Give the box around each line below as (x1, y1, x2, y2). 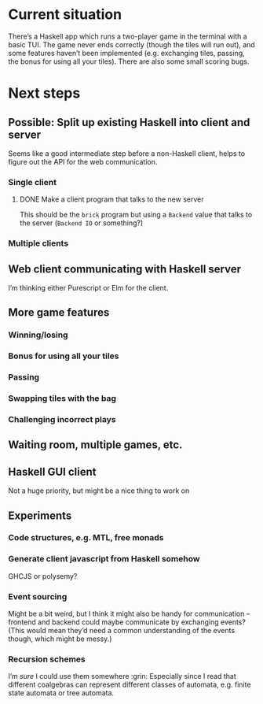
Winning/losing (8, 329, 68, 340)
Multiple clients (8, 238, 69, 249)
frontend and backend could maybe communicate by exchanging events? (8, 617, 246, 627)
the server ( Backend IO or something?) (19, 218, 144, 228)
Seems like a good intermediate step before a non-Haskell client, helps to (8, 148, 246, 158)
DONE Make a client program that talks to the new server (19, 195, 204, 204)
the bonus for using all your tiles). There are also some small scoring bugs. (8, 57, 250, 66)
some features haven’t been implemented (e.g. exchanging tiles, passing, (8, 48, 245, 57)
